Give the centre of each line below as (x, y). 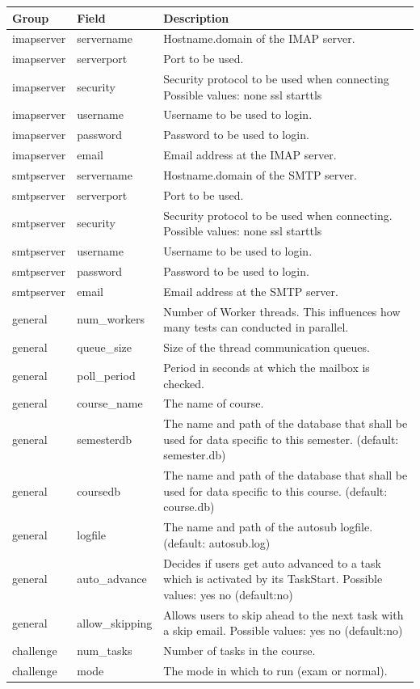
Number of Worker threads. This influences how (282, 311)
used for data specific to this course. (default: (275, 490)
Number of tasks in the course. (239, 651)
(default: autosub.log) (217, 542)
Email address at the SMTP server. (251, 291)
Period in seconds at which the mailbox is (267, 367)
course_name (110, 403)
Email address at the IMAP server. (250, 155)
